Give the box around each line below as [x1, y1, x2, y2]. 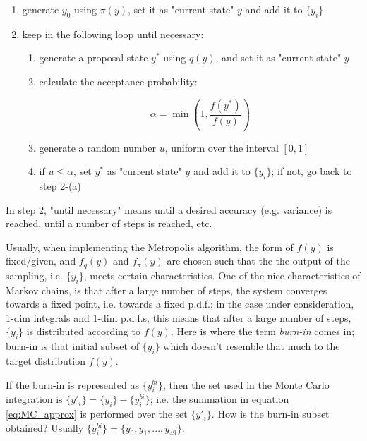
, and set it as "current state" [215, 50, 342, 65]
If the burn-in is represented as [6, 377, 139, 392]
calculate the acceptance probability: [39, 73, 198, 88]
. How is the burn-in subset [211, 406, 330, 421]
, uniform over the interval [164, 140, 279, 155]
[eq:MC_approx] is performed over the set [6, 406, 188, 421]
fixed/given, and [6, 253, 76, 268]
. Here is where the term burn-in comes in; [170, 324, 355, 339]
